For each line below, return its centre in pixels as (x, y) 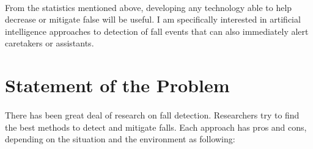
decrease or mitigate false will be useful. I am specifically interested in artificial (153, 19)
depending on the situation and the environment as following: (120, 139)
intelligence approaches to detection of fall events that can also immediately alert (157, 31)
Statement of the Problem (117, 85)
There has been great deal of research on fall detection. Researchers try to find (152, 114)
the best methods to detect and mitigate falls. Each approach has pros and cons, (156, 127)
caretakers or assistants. (50, 43)
